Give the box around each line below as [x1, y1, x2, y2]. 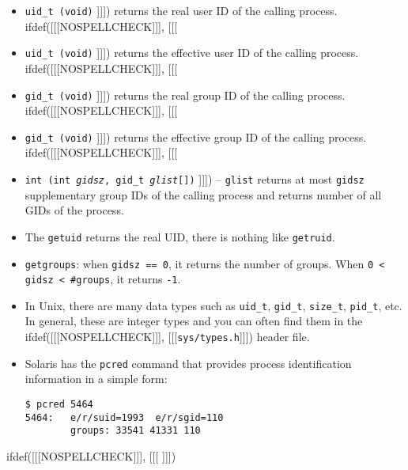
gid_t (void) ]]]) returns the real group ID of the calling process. [25, 86, 346, 103]
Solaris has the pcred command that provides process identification [25, 354, 352, 371]
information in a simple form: [25, 370, 168, 387]
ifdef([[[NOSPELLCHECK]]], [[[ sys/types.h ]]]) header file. [25, 328, 310, 345]
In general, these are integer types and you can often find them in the [25, 313, 363, 329]
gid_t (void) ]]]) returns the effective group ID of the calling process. [25, 128, 367, 145]
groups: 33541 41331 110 [70, 425, 201, 437]
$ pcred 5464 [25, 398, 93, 410]
